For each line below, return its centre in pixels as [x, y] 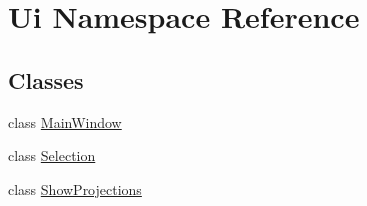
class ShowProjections [75, 188]
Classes [46, 79]
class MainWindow [65, 121]
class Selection [52, 155]
